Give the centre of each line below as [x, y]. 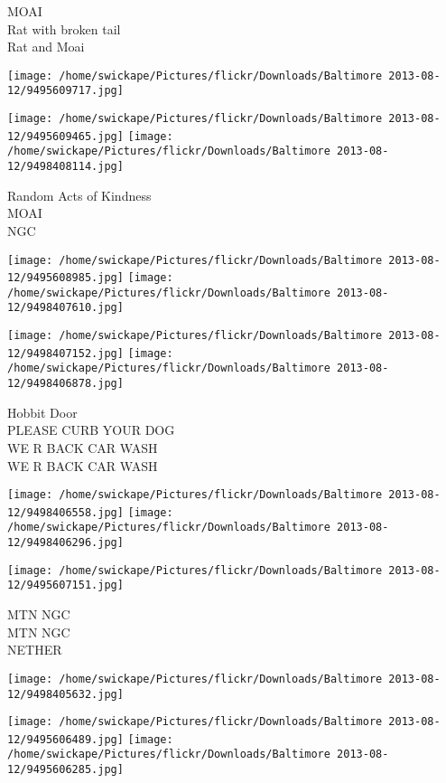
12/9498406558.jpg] [65, 512]
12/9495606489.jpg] [65, 739]
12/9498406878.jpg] [65, 384]
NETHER [35, 650]
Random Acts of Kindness [79, 195]
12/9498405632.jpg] [65, 694]
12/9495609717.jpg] [65, 91]
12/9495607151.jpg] [65, 585]
